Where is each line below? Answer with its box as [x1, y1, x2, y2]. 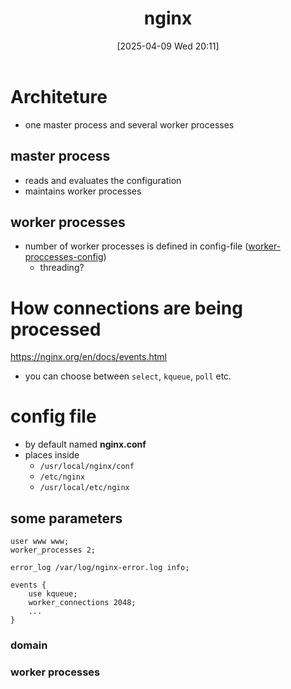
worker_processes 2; [10, 545, 97, 555]
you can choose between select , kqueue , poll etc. [24, 370, 232, 382]
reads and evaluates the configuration [24, 174, 182, 186]
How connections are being [10, 297, 243, 319]
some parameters [10, 510, 123, 527]
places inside [24, 449, 80, 461]
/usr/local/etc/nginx [39, 483, 130, 493]
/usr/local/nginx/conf [39, 462, 135, 472]
